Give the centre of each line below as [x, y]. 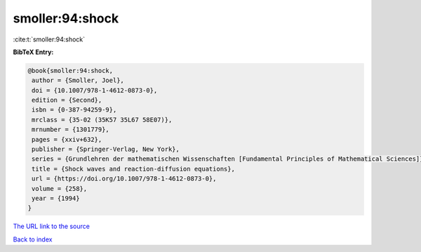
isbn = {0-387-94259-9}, [74, 110]
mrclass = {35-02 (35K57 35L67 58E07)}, [102, 120]
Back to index [33, 239]
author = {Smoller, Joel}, [78, 80]
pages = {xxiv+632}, [67, 139]
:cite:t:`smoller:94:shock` [49, 39]
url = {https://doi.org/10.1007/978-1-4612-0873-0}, [124, 179]
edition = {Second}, [67, 100]
